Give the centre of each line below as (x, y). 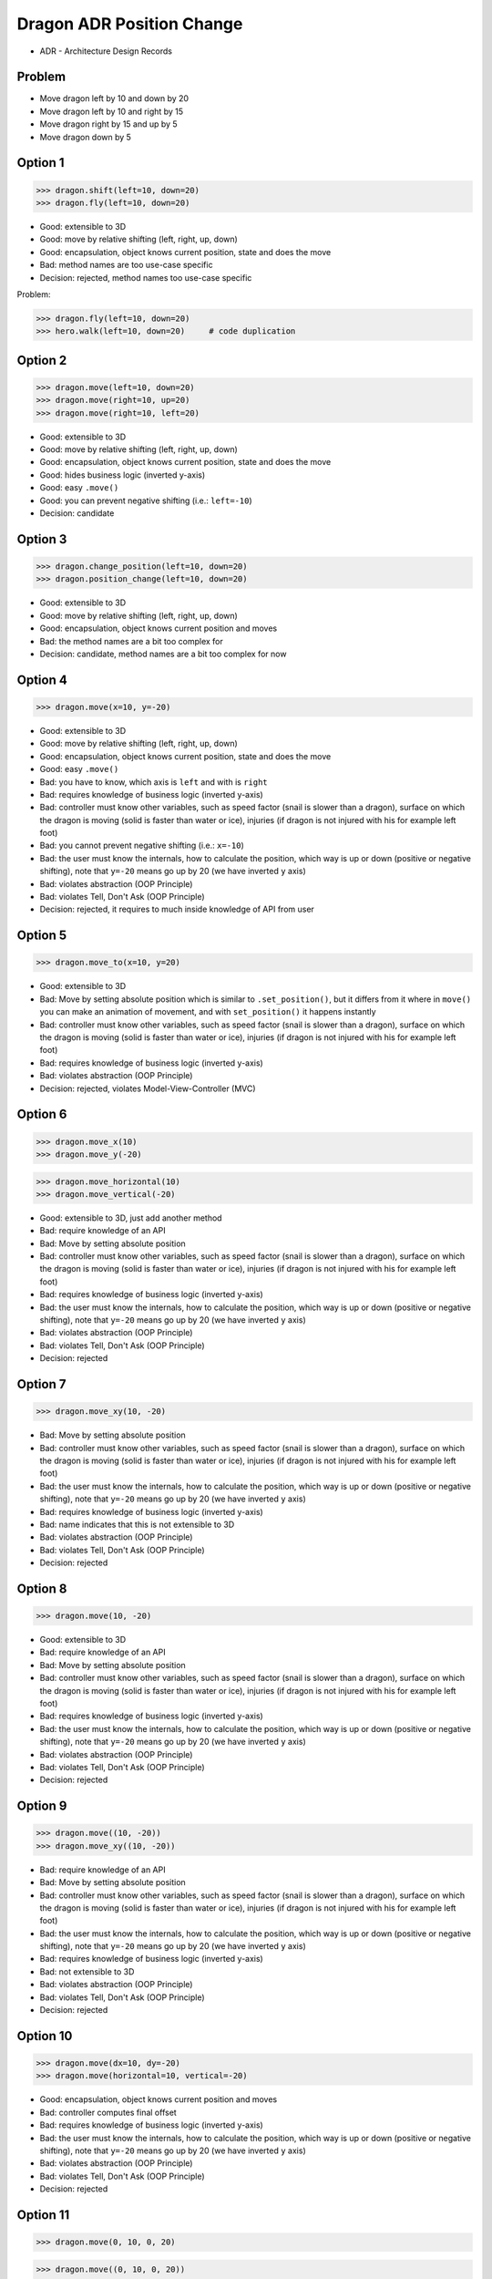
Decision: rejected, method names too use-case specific (146, 277)
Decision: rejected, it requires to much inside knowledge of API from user (177, 909)
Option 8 (42, 1588)
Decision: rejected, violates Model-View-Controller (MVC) (148, 1088)
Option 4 (42, 680)
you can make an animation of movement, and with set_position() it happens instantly (208, 1012)
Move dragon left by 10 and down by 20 (114, 98)
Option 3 (42, 539)
